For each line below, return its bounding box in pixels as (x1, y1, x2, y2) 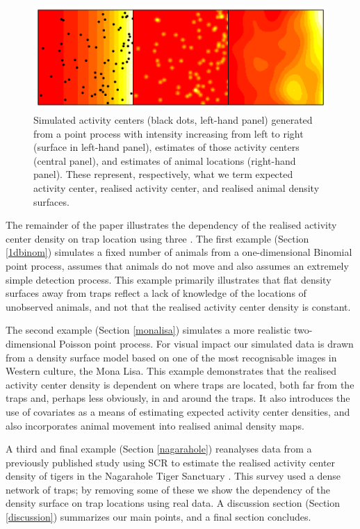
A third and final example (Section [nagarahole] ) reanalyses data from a (6, 441, 312, 456)
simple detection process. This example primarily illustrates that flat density (6, 272, 332, 286)
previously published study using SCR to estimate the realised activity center (6, 455, 336, 469)
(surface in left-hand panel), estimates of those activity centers (33, 140, 300, 154)
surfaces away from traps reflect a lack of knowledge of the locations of (6, 286, 306, 300)
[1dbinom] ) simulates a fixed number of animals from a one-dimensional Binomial (6, 245, 352, 259)
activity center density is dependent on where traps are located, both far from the (6, 377, 354, 391)
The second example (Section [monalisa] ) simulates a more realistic (6, 323, 291, 337)
